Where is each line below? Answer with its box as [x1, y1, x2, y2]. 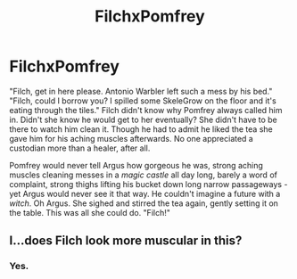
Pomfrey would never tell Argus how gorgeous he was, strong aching [9, 160, 263, 170]
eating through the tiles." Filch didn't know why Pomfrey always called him [9, 104, 283, 115]
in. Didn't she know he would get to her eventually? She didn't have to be [9, 114, 278, 125]
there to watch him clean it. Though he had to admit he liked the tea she [9, 123, 274, 135]
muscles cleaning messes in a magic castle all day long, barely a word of [9, 169, 278, 180]
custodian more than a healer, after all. [9, 143, 151, 153]
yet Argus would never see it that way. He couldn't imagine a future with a [9, 188, 281, 199]
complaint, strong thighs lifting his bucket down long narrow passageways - [9, 178, 288, 189]
